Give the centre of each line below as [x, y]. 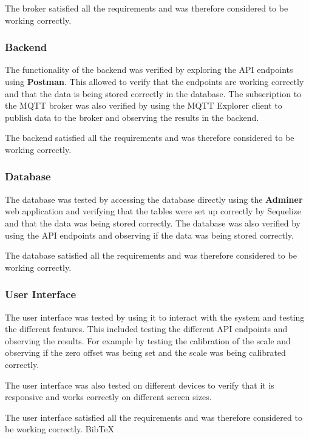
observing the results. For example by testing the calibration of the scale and [148, 340]
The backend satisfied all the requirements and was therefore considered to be [150, 138]
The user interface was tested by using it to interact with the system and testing [155, 317]
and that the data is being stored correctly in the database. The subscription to [153, 93]
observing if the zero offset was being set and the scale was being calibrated [145, 352]
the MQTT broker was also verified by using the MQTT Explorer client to [144, 105]
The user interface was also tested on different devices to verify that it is [140, 385]
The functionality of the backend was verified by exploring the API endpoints [149, 70]
